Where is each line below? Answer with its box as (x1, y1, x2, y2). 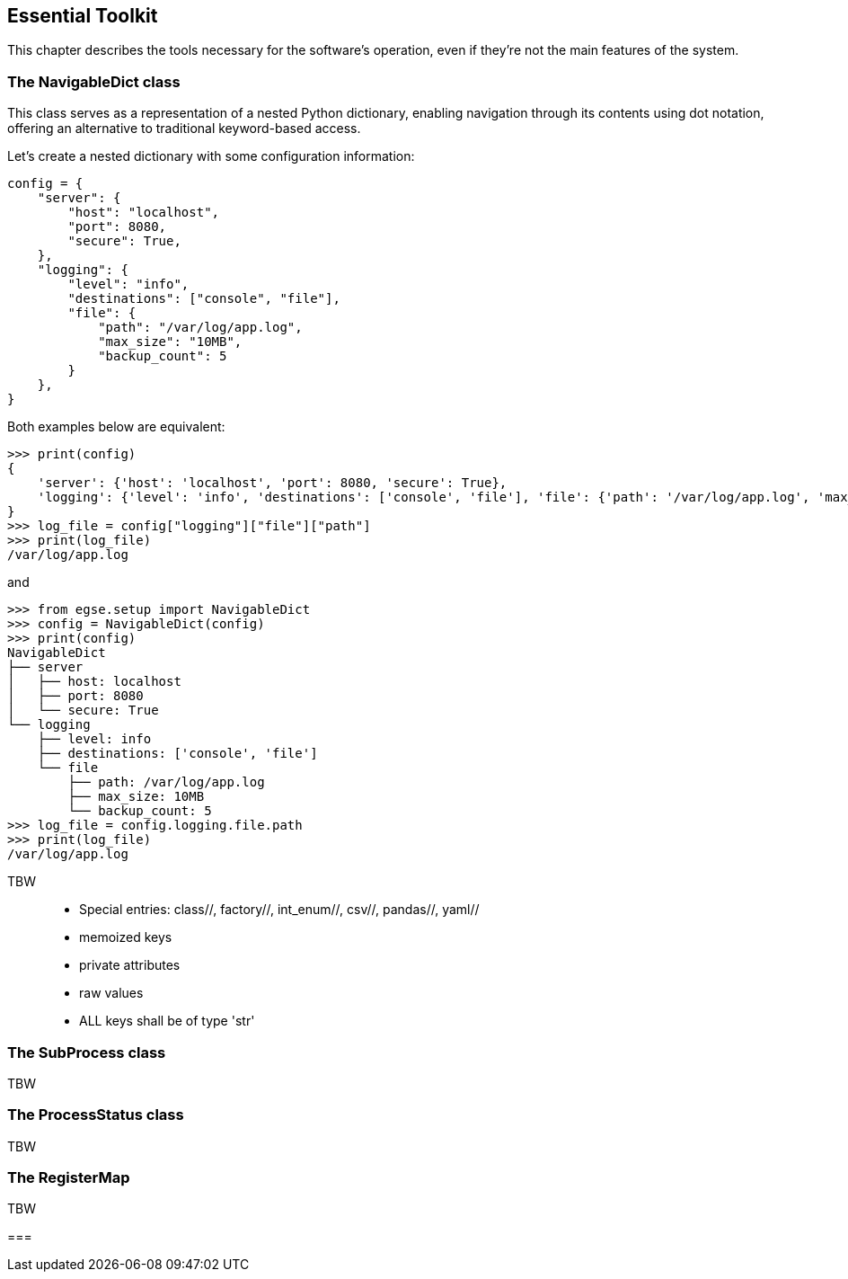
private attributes (79, 957, 181, 973)
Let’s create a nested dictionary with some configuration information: (7, 148, 415, 164)
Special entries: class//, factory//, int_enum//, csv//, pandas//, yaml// (79, 902, 480, 918)
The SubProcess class (7, 1043, 166, 1061)
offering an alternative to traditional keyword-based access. (7, 120, 361, 137)
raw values (79, 985, 144, 1001)
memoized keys (79, 929, 172, 946)
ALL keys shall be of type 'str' (79, 1013, 255, 1029)
